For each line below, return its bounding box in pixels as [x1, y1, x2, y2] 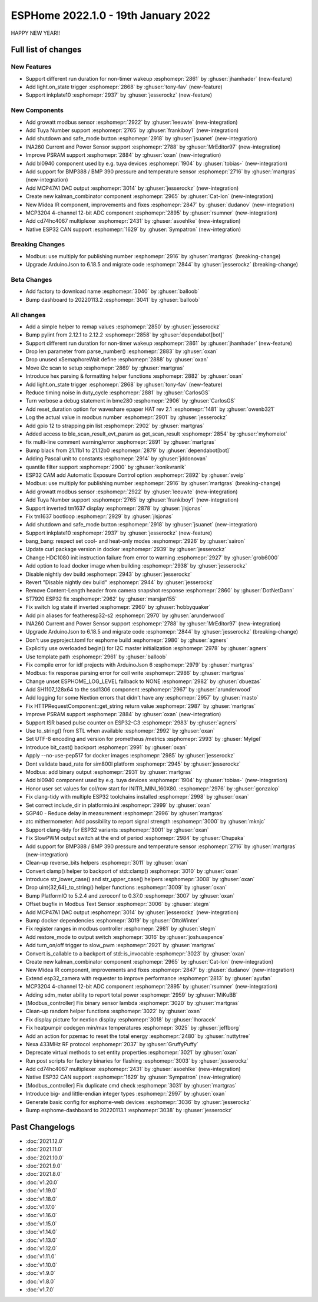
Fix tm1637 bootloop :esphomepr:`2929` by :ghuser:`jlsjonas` [25, 513, 174, 520]
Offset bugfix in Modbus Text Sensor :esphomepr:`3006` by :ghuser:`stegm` [25, 901, 211, 908]
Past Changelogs [11, 1122, 75, 1132]
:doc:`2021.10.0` [25, 1154, 64, 1161]
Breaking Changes [11, 240, 65, 249]
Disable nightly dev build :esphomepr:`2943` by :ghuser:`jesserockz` [25, 571, 193, 578]
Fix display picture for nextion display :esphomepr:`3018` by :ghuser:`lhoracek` [25, 1016, 217, 1023]
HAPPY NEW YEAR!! [11, 29, 60, 37]
